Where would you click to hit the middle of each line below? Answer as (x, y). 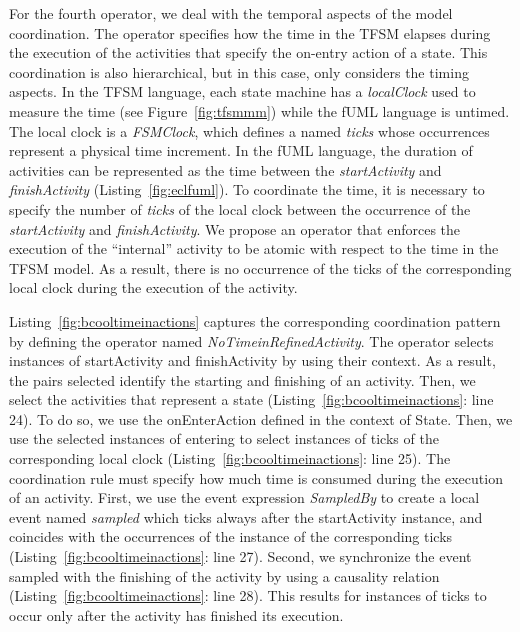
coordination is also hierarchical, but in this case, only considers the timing (239, 71)
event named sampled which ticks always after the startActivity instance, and (246, 516)
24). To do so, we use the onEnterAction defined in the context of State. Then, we (261, 418)
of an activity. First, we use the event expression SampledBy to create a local (244, 497)
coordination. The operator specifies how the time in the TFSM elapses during (250, 32)
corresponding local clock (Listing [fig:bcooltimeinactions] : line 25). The (230, 458)
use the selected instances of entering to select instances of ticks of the (224, 438)
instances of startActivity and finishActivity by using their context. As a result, (252, 360)
